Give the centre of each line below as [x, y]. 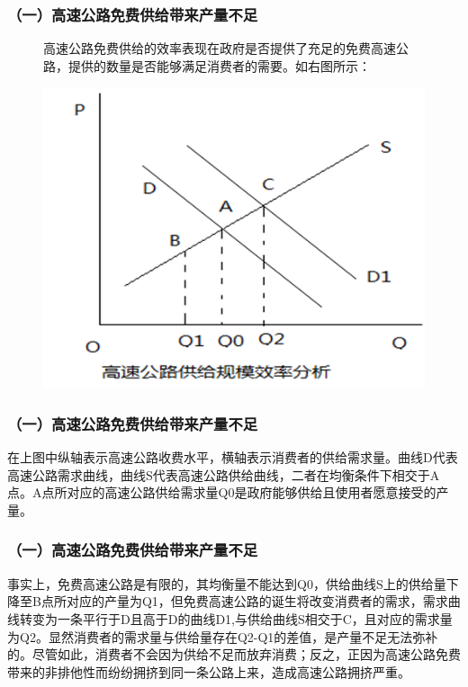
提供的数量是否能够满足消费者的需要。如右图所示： [219, 65]
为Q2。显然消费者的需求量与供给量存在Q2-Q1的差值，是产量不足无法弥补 [223, 636]
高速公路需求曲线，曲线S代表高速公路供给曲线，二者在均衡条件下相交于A [224, 474]
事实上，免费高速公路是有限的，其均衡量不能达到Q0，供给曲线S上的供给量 [227, 583]
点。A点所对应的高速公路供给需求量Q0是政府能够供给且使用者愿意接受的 [222, 492]
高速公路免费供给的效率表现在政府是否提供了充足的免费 [207, 48]
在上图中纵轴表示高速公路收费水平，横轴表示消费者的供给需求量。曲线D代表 [233, 457]
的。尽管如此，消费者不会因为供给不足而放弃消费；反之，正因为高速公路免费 [234, 654]
